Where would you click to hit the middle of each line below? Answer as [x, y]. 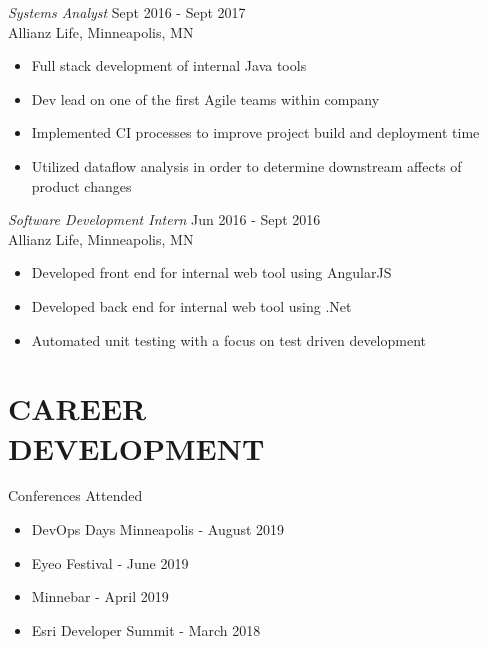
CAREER [77, 408]
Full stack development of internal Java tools [169, 65]
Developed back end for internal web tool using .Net [191, 305]
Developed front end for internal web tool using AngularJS [211, 272]
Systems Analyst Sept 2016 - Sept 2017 [127, 12]
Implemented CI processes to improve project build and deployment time [255, 132]
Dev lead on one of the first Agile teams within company [205, 98]
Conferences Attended [75, 495]
